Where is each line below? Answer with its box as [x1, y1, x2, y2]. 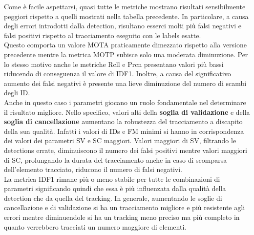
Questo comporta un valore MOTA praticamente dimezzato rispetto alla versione [4, 40, 247, 50]
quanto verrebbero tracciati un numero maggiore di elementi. [4, 221, 187, 232]
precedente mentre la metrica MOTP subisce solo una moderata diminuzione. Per [4, 49, 248, 59]
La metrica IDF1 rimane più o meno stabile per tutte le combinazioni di [4, 173, 220, 184]
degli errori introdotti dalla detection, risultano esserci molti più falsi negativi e [4, 21, 241, 31]
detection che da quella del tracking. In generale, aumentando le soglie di [4, 192, 222, 203]
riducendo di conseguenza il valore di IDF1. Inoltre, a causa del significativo [4, 68, 231, 79]
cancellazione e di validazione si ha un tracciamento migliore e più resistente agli [4, 202, 245, 213]
